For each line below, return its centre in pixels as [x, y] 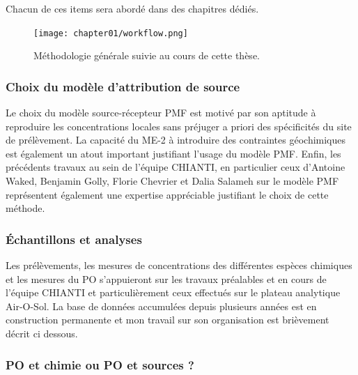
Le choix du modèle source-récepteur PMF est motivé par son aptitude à [161, 113]
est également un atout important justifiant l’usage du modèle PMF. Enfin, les [173, 153]
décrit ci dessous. [42, 333]
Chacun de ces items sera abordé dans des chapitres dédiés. [132, 8]
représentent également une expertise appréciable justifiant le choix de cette [167, 194]
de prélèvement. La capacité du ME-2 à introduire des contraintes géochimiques [176, 140]
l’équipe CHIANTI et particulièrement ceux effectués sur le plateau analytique [173, 292]
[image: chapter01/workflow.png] [111, 33]
